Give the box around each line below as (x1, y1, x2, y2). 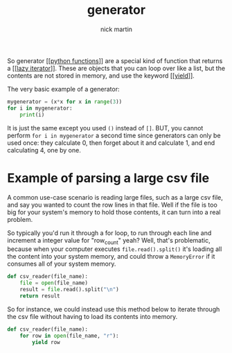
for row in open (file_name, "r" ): (19, 332, 119, 339)
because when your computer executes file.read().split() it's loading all (7, 245, 222, 253)
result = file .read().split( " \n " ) (19, 286, 119, 293)
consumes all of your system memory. (7, 259, 116, 268)
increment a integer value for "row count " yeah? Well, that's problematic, (7, 236, 211, 246)
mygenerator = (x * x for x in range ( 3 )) (7, 98, 123, 105)
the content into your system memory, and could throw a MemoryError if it (7, 252, 215, 261)
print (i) (19, 111, 45, 118)
